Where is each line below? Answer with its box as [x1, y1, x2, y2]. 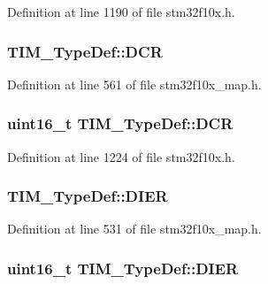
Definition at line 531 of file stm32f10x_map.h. [7, 219, 262, 238]
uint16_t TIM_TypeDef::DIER [7, 257, 239, 279]
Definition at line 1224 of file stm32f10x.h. [7, 147, 235, 165]
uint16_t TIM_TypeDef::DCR [7, 112, 234, 134]
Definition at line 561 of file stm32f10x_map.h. [7, 74, 262, 93]
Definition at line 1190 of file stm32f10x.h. [7, 3, 235, 20]
